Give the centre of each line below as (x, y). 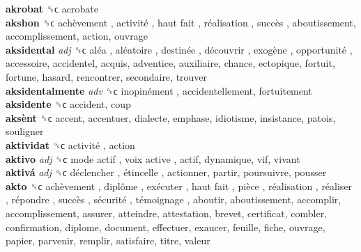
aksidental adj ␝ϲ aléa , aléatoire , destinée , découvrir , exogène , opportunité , (179, 49)
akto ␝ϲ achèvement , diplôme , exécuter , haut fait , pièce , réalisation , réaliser (179, 186)
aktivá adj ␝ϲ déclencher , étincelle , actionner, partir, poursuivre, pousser (166, 172)
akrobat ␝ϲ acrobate (52, 8)
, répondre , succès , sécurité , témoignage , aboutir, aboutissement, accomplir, (174, 199)
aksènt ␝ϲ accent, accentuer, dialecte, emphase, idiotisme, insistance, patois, (171, 117)
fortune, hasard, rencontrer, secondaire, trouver (107, 76)
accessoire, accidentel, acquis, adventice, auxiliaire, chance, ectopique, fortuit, (170, 63)
